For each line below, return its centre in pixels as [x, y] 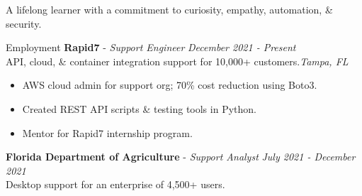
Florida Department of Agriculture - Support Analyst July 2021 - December [181, 157]
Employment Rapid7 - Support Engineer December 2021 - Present [151, 47]
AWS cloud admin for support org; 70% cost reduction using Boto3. [170, 85]
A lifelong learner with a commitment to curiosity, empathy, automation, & [169, 9]
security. [24, 23]
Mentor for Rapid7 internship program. [107, 132]
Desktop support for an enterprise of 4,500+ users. [115, 184]
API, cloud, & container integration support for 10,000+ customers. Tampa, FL [177, 61]
